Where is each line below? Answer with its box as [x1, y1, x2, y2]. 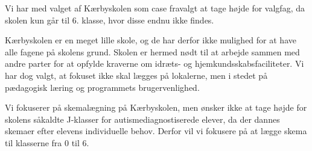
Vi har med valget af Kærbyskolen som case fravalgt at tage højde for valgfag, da [5, 2, 305, 14]
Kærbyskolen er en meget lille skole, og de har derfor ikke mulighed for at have [5, 34, 296, 46]
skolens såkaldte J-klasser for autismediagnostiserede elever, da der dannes [5, 112, 280, 125]
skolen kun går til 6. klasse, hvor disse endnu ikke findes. [5, 13, 214, 26]
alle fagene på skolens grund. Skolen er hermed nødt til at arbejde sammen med [5, 45, 300, 58]
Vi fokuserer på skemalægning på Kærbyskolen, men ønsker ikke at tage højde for [5, 101, 307, 114]
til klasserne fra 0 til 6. [5, 136, 89, 149]
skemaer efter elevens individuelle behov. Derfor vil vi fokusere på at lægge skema [5, 125, 307, 137]
